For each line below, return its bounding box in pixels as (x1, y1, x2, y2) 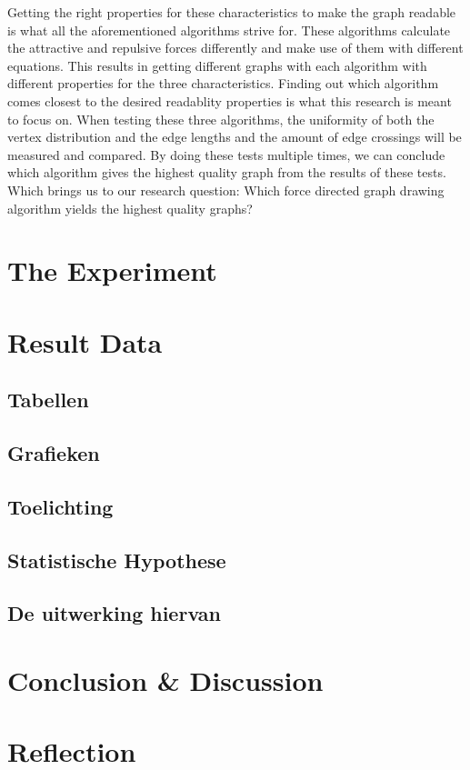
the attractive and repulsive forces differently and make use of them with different (7, 38, 464, 57)
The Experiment (7, 252, 217, 289)
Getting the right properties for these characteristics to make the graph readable (7, 3, 456, 21)
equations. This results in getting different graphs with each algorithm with (7, 55, 427, 75)
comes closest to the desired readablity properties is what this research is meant (7, 91, 452, 110)
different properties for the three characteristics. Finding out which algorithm (7, 74, 439, 93)
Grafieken (7, 439, 100, 467)
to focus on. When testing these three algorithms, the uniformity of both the (7, 109, 435, 128)
